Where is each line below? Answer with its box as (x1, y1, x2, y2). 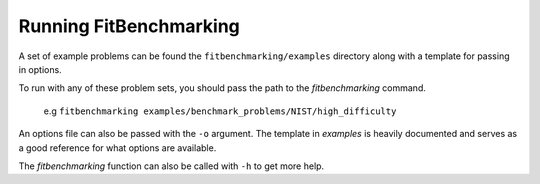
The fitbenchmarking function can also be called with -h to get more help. (18, 160, 325, 172)
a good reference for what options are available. (18, 141, 217, 154)
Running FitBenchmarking (18, 15, 240, 37)
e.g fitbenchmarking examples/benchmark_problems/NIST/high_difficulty (43, 105, 397, 117)
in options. (18, 63, 62, 75)
